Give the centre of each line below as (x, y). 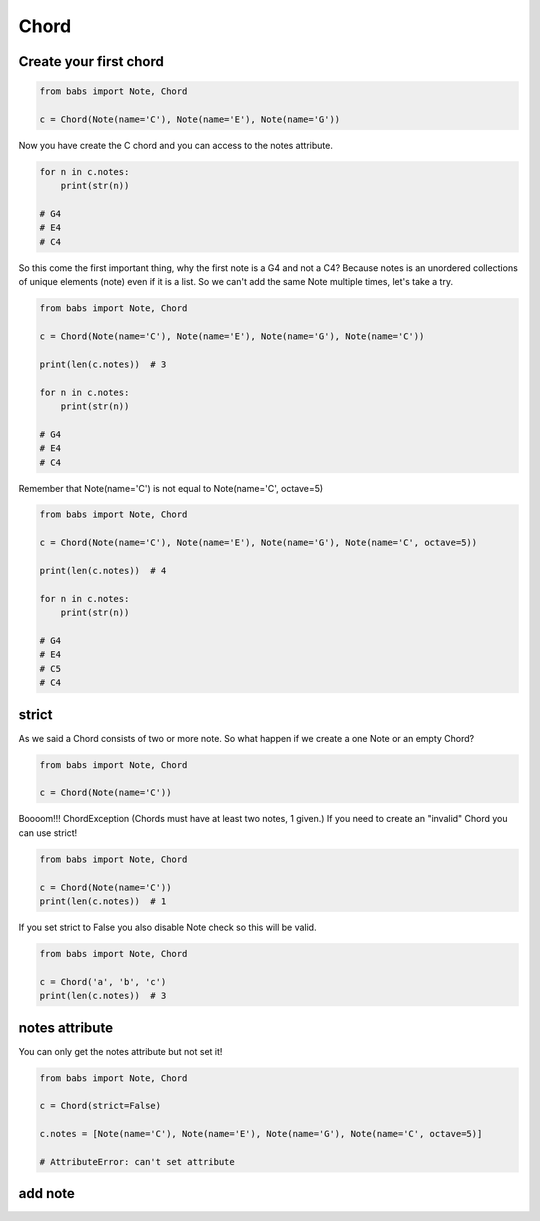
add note (46, 1193)
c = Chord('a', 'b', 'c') (103, 981)
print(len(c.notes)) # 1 (103, 901)
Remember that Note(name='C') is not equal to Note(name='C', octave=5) (171, 488)
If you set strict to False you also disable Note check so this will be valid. (167, 927)
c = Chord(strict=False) (100, 1106)
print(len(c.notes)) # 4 (103, 571)
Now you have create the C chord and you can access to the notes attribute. (176, 145)
